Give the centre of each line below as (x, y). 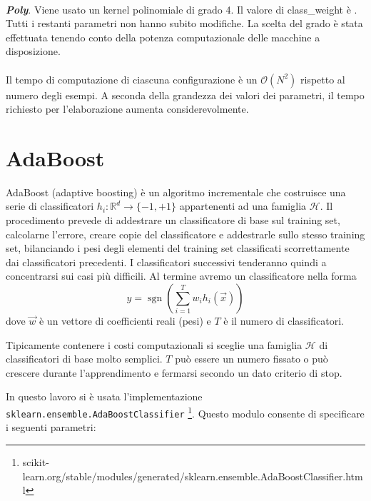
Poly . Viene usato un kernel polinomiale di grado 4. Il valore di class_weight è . (182, 9)
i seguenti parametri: (51, 427)
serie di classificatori (50, 206)
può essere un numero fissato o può (251, 359)
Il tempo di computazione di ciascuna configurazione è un (132, 79)
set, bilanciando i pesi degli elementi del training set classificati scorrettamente (178, 248)
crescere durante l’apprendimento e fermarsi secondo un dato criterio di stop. (174, 372)
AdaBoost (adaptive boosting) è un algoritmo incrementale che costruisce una (176, 192)
